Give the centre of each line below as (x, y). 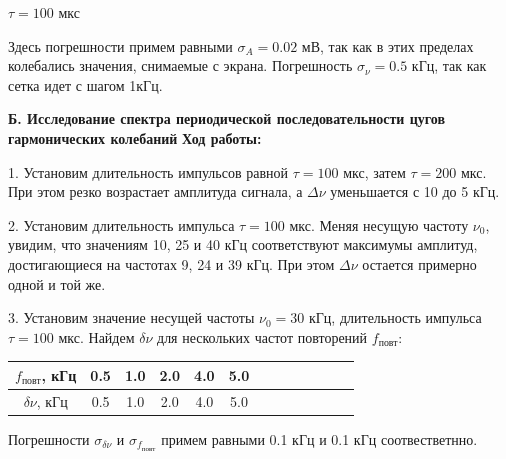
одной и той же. (57, 283)
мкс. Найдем (96, 336)
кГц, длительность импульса (395, 317)
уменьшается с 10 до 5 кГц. (415, 191)
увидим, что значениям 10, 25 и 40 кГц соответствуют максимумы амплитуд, (243, 244)
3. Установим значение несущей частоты (131, 317)
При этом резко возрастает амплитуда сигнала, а (155, 191)
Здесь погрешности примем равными (120, 45)
